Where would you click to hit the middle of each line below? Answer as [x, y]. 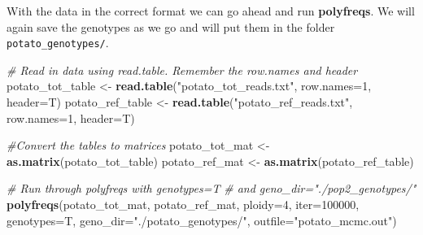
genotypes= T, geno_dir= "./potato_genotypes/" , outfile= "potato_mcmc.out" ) [202, 220]
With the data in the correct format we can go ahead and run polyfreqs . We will [211, 11]
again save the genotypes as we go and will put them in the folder [171, 26]
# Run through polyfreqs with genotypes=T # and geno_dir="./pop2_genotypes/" [211, 188]
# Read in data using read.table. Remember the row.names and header [182, 70]
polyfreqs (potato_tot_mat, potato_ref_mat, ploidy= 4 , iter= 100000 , [183, 204]
